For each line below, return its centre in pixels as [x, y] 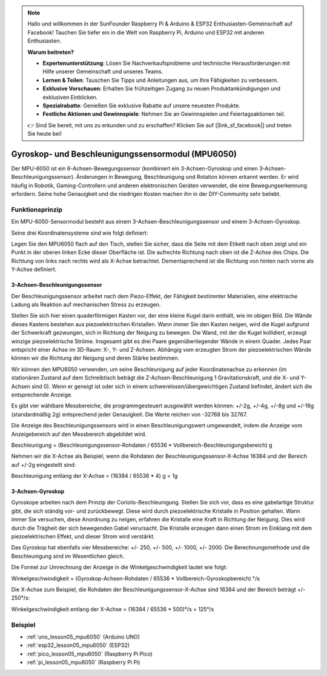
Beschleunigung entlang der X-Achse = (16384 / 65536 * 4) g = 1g [94, 476]
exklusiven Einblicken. [70, 97]
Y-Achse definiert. [34, 269]
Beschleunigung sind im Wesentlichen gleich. [68, 556]
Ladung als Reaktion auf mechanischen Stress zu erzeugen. [86, 305]
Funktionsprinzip [37, 209]
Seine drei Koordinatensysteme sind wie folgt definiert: [80, 233]
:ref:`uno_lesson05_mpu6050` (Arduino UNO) [83, 637]
